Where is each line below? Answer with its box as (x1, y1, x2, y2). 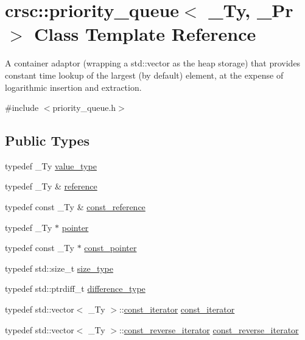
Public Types (5, 131, 90, 150)
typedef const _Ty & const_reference (5, 200, 145, 213)
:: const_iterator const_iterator (119, 303, 235, 316)
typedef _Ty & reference (5, 180, 97, 193)
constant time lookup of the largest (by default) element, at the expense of (5, 68, 284, 81)
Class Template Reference (34, 21, 256, 46)
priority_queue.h (52, 101, 116, 114)
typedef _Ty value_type (5, 159, 97, 172)
